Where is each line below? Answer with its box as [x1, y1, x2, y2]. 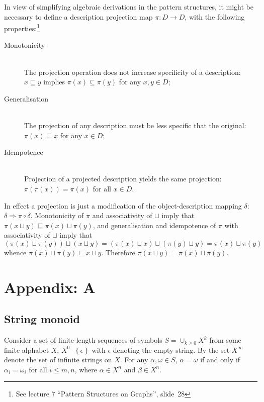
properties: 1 [4, 22, 40, 33]
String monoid [4, 311, 80, 327]
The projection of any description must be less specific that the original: [24, 120, 246, 130]
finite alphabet [4, 344, 49, 355]
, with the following [185, 11, 245, 22]
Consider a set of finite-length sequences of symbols [4, 335, 162, 345]
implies [43, 76, 65, 87]
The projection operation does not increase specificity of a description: [24, 66, 241, 77]
